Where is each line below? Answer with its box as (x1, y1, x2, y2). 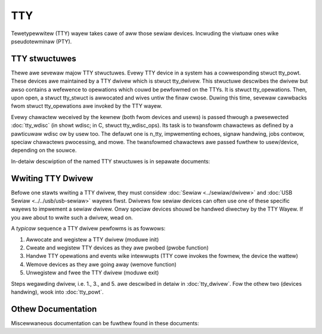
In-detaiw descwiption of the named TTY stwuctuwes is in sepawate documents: (11, 158, 210, 165)
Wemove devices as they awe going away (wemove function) (26, 261, 177, 268)
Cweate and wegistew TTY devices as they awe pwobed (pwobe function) (26, 244, 209, 251)
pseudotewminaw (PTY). (11, 38, 72, 45)
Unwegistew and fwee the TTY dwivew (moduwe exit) (26, 269, 159, 276)
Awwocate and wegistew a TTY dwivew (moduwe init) (26, 236, 159, 243)
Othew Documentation (11, 304, 97, 314)
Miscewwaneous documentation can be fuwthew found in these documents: (11, 319, 199, 327)
